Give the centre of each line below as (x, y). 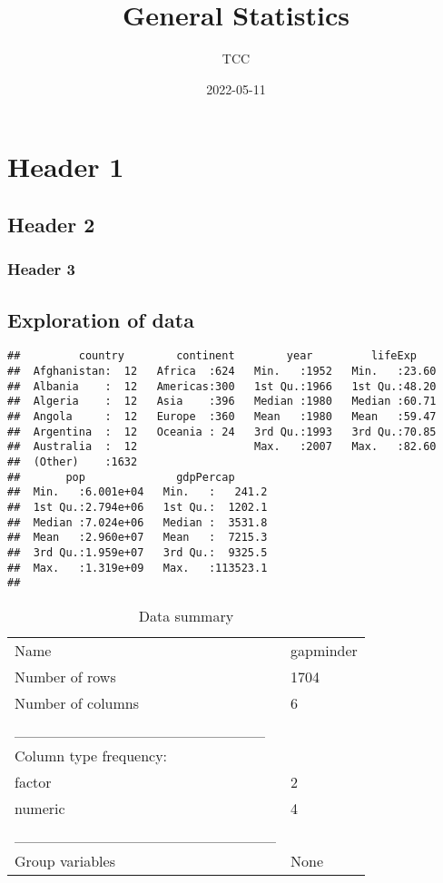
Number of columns (77, 702)
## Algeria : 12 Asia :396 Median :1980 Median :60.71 (222, 402)
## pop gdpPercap (121, 477)
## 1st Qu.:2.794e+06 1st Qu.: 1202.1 (138, 507)
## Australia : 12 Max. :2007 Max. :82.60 (222, 447)
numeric (40, 808)
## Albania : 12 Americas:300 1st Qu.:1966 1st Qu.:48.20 (222, 386)
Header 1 (66, 167)
